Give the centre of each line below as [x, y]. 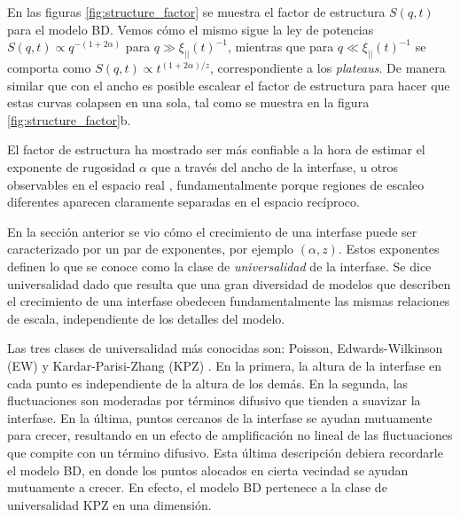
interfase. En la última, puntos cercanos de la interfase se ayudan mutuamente [220, 417]
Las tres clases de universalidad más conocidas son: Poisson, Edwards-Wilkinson [225, 348]
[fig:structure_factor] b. [69, 119]
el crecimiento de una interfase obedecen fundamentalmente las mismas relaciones [229, 301]
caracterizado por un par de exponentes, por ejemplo [151, 249]
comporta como [49, 68]
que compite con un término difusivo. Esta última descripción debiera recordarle [225, 452]
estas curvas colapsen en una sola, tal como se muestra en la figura [188, 102]
